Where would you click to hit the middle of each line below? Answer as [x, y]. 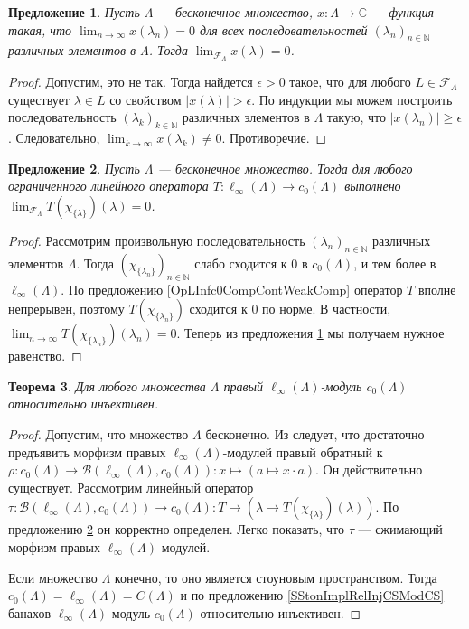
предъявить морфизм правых [87, 451]
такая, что [40, 29]
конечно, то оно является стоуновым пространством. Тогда [276, 577]
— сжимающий [400, 529]
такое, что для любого [350, 82]
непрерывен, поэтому [66, 309]
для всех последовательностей [284, 29]
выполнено [373, 186]
